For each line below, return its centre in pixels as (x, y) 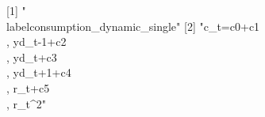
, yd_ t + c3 (32, 57)
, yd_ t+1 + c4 (39, 72)
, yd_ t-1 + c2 (36, 42)
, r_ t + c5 (28, 87)
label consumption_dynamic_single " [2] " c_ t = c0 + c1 (133, 26)
